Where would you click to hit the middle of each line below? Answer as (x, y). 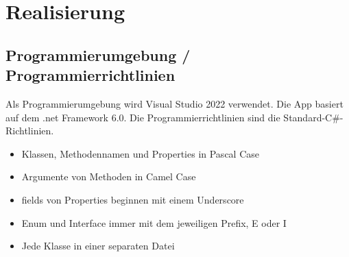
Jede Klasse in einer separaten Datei (98, 246)
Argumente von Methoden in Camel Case (109, 176)
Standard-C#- (313, 117)
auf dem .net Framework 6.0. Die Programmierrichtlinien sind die (143, 117)
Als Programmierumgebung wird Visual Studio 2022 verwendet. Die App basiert (174, 103)
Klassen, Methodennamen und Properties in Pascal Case (140, 153)
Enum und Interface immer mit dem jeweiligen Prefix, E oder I (154, 222)
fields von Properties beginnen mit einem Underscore (133, 199)
